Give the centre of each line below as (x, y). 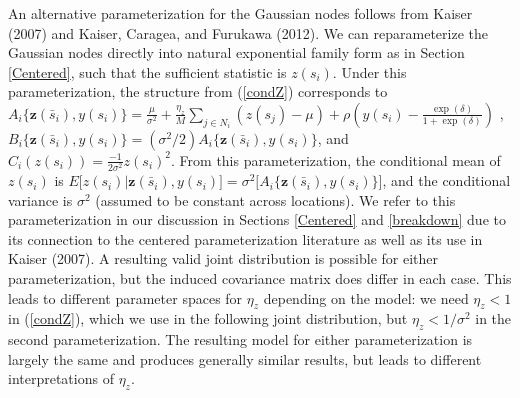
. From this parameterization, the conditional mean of (336, 159)
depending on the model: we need (366, 297)
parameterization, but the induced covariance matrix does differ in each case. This (260, 278)
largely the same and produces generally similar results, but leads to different (245, 358)
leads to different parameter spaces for (125, 297)
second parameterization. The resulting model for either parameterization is (240, 339)
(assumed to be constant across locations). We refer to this (275, 199)
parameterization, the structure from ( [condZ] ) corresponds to (198, 91)
